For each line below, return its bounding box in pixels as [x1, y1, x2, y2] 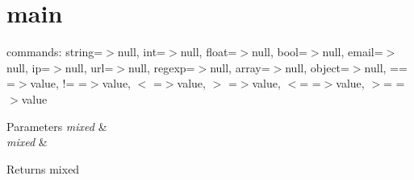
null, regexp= [128, 59, 195, 76]
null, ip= [6, 59, 51, 76]
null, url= [65, 59, 114, 76]
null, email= [322, 43, 383, 60]
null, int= [117, 43, 165, 60]
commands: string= [6, 43, 103, 60]
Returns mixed [6, 160, 80, 177]
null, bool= [251, 43, 307, 60]
